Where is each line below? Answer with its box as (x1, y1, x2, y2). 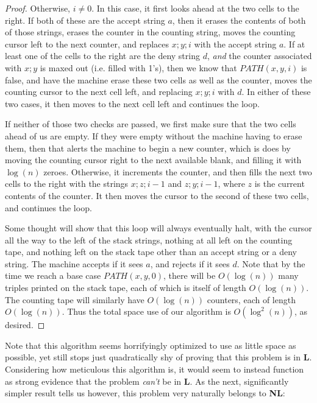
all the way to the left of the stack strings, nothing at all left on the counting (5, 233, 293, 246)
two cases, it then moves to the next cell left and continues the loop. (5, 97, 260, 110)
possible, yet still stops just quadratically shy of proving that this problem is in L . (5, 351, 312, 363)
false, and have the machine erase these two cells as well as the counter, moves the (5, 73, 312, 86)
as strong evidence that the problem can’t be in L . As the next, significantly (5, 374, 289, 387)
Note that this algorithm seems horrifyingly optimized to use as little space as (5, 338, 296, 351)
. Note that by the (237, 257, 305, 270)
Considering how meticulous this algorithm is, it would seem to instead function (5, 363, 304, 376)
